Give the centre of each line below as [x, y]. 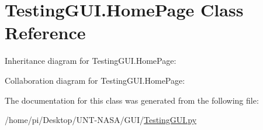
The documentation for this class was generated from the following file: [132, 100]
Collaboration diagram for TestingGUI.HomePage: [95, 80]
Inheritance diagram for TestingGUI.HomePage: [91, 61]
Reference [45, 32]
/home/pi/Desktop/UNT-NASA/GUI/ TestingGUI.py [101, 120]
